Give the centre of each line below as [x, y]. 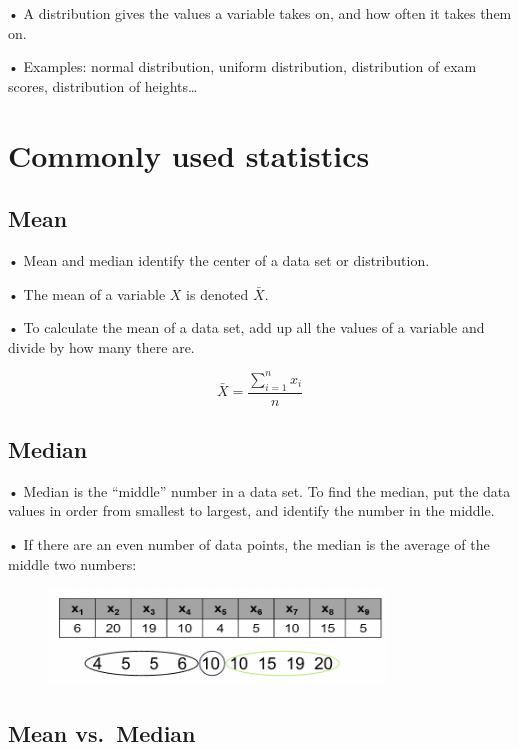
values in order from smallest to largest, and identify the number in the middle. [251, 510]
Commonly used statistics [189, 154]
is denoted [217, 293]
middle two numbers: [72, 563]
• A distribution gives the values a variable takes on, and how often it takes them [260, 13]
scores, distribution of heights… [103, 85]
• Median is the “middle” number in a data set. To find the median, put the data [259, 490]
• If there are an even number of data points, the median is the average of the [249, 544]
